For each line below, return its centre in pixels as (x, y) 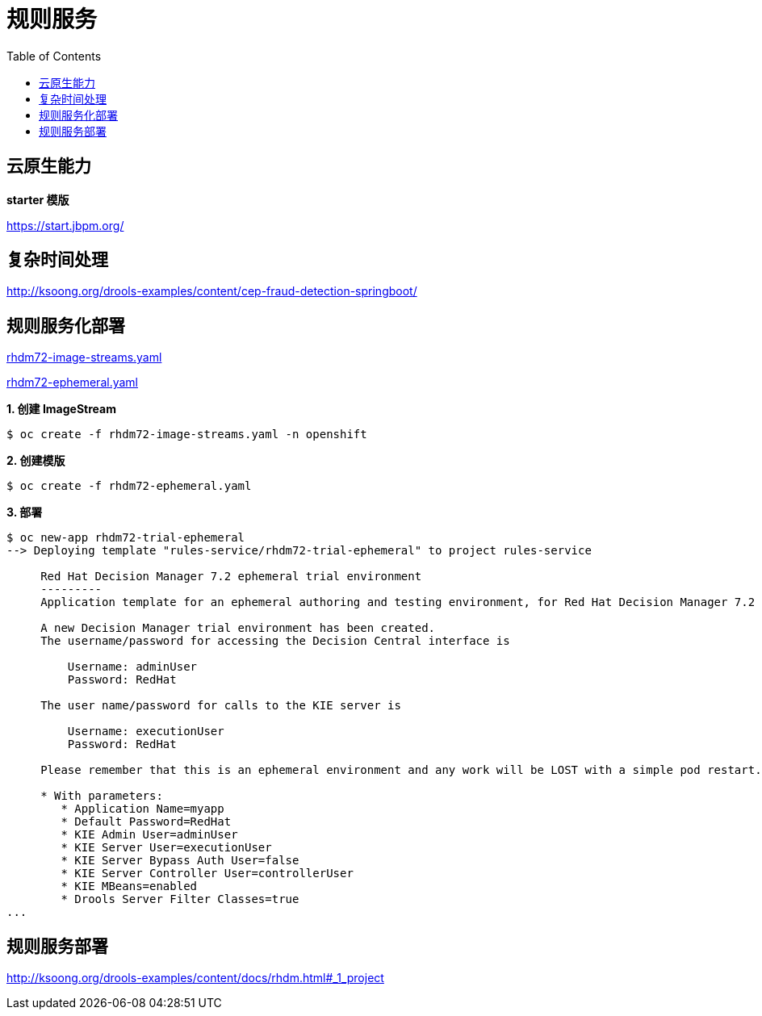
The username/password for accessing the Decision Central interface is (275, 641)
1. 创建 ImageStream (61, 409)
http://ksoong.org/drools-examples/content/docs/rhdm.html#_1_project (195, 978)
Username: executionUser (146, 732)
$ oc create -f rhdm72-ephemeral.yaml (129, 486)
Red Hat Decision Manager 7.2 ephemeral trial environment (231, 577)
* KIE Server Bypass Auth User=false (180, 861)
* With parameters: (102, 796)
